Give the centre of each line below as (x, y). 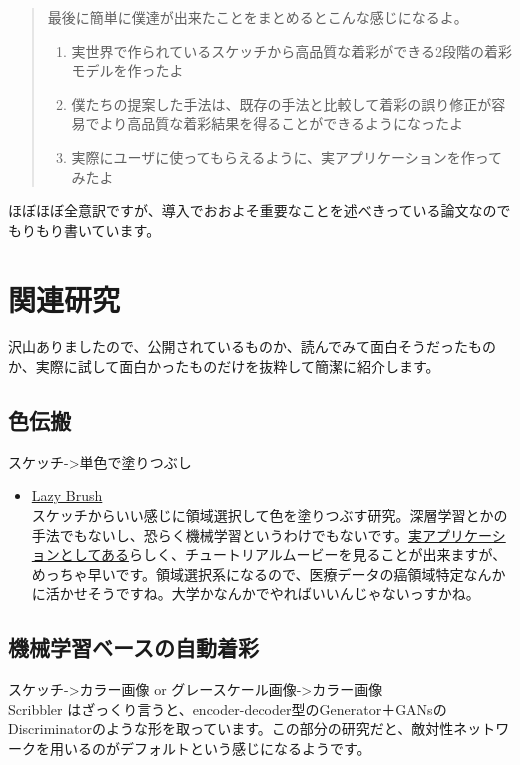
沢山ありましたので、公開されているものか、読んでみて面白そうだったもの (252, 346)
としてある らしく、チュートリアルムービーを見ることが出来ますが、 (283, 554)
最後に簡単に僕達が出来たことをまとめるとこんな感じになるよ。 (257, 17)
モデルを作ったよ (127, 70)
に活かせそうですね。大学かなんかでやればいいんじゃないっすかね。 (255, 593)
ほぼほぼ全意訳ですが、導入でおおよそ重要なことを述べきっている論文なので (259, 210)
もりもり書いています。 (84, 229)
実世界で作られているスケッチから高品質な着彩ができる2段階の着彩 (291, 50)
